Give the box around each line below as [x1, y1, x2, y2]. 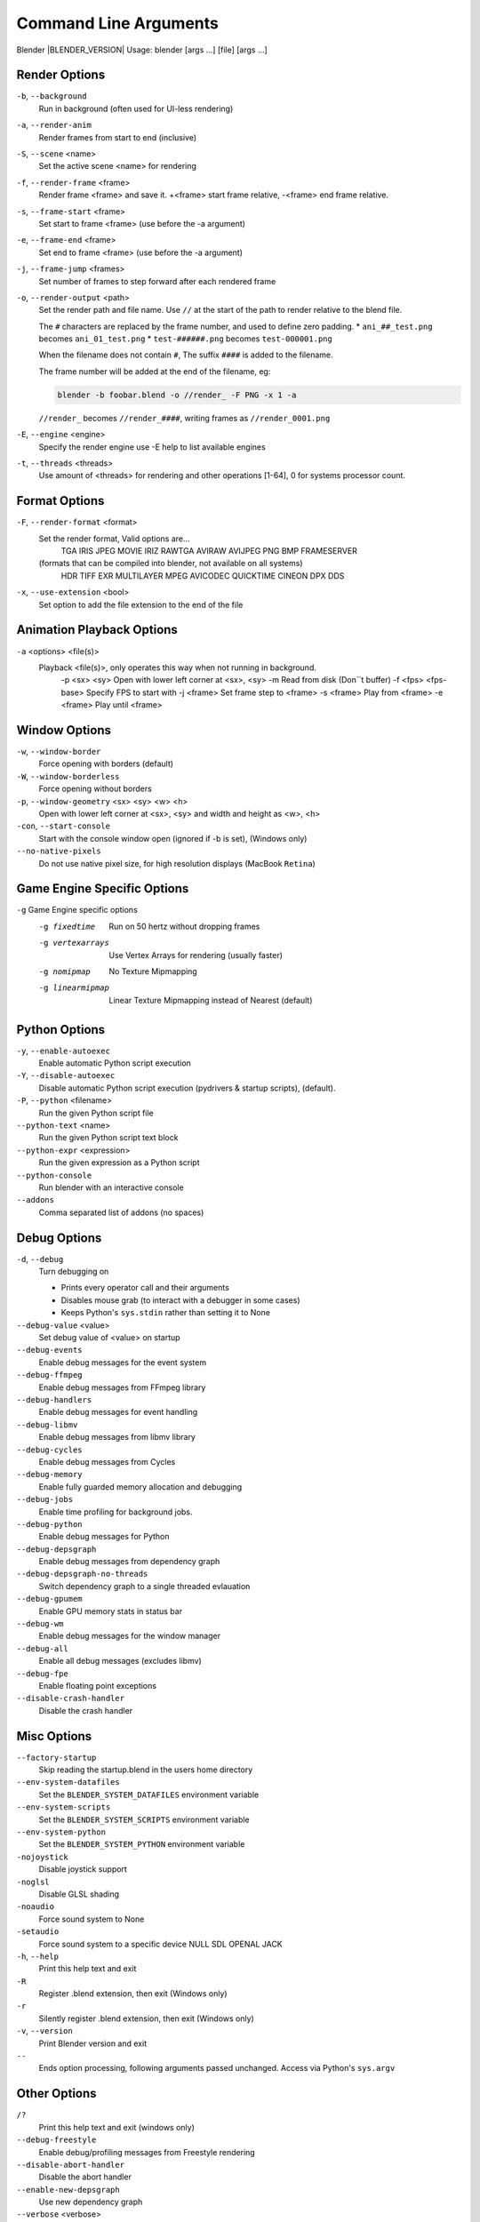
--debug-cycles [16, 1444, 84, 1455]
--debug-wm [16, 1619, 64, 1629]
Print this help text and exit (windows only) [38, 2122, 196, 2132]
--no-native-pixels [16, 846, 101, 857]
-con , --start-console [16, 820, 111, 831]
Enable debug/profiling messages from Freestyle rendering [38, 2146, 255, 2157]
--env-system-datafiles [16, 1778, 120, 1787]
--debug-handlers [16, 1395, 92, 1404]
